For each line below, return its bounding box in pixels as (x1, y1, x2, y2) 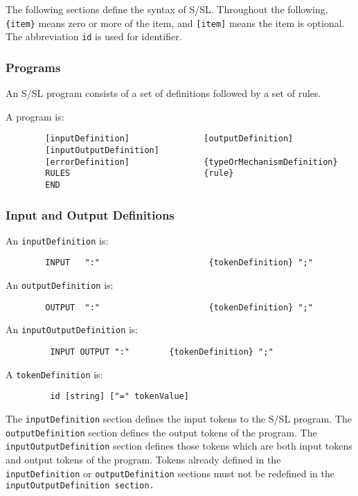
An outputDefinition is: (6, 278, 114, 292)
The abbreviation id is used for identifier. (6, 29, 182, 44)
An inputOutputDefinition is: (6, 322, 138, 337)
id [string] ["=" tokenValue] (50, 391, 189, 402)
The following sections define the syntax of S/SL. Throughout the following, (6, 2, 328, 16)
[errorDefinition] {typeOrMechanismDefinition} (45, 157, 338, 167)
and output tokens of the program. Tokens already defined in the (6, 452, 281, 467)
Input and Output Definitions (6, 206, 174, 223)
